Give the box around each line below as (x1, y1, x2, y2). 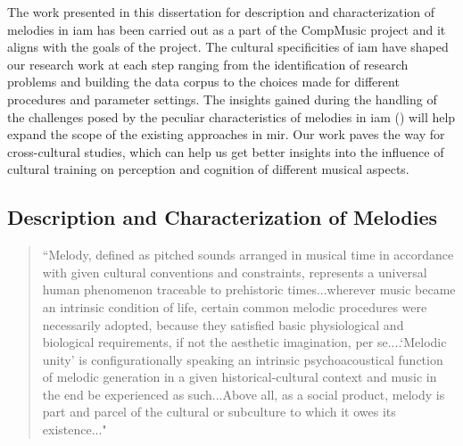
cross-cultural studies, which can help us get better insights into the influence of (7, 142, 444, 161)
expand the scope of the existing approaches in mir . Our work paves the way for (7, 125, 445, 144)
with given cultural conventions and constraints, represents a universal (42, 262, 427, 281)
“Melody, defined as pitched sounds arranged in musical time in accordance (42, 245, 454, 264)
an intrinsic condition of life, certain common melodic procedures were (42, 297, 427, 316)
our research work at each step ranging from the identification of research (7, 54, 409, 73)
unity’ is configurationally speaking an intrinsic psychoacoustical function (42, 350, 443, 368)
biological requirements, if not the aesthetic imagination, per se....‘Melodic (42, 333, 447, 351)
